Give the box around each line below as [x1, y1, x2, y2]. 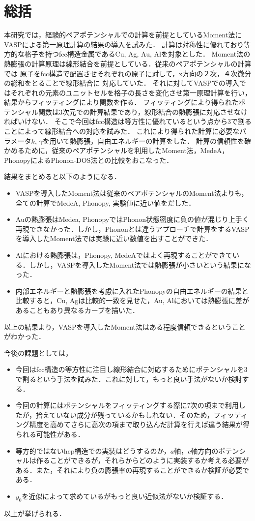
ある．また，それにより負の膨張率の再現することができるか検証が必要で [15, 464, 249, 475]
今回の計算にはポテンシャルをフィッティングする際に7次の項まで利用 [15, 400, 239, 410]
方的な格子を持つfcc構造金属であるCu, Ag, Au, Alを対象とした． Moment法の [4, 49, 251, 59]
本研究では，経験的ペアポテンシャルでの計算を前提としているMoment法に [4, 30, 242, 40]
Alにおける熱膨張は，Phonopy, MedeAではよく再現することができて [15, 250, 233, 260]
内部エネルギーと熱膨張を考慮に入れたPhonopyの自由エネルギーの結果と [15, 285, 249, 296]
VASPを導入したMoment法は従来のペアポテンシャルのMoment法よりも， [15, 188, 248, 198]
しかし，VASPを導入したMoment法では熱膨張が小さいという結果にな [29, 259, 252, 270]
